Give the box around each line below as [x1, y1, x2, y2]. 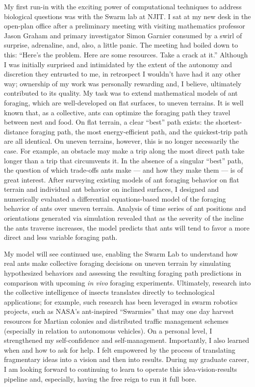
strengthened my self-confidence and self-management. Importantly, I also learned [4, 335, 250, 345]
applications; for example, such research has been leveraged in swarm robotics [4, 296, 238, 307]
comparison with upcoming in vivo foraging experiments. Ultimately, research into [4, 277, 251, 287]
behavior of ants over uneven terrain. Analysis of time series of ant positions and [4, 203, 246, 213]
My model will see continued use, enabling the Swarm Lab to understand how [4, 248, 238, 258]
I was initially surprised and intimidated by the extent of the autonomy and [4, 59, 232, 69]
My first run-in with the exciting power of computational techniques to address [4, 1, 242, 11]
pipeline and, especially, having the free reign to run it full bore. [4, 373, 197, 384]
